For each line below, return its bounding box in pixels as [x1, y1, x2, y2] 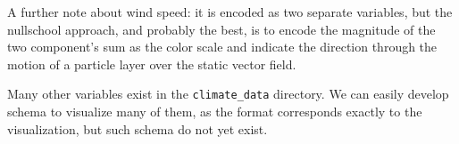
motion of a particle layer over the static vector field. [7, 54, 296, 73]
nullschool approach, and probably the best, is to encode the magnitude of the [7, 20, 436, 38]
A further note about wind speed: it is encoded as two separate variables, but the [7, 3, 453, 20]
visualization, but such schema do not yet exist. [7, 119, 268, 138]
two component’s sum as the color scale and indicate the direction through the [7, 37, 438, 56]
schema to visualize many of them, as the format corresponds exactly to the [7, 102, 422, 121]
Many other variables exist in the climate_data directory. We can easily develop [7, 84, 449, 103]
